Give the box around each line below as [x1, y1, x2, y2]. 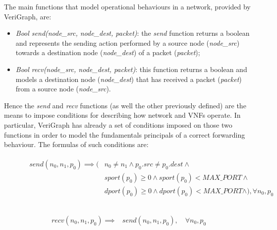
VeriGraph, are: [4, 11, 52, 21]
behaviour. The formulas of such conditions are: [4, 139, 149, 150]
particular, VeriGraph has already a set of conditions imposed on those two [4, 119, 232, 130]
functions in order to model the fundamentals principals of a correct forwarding [4, 129, 245, 140]
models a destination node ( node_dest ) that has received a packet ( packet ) [15, 74, 242, 84]
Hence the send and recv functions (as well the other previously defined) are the [4, 100, 246, 110]
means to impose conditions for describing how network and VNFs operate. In [4, 110, 241, 120]
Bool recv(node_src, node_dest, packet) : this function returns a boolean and [15, 64, 247, 74]
